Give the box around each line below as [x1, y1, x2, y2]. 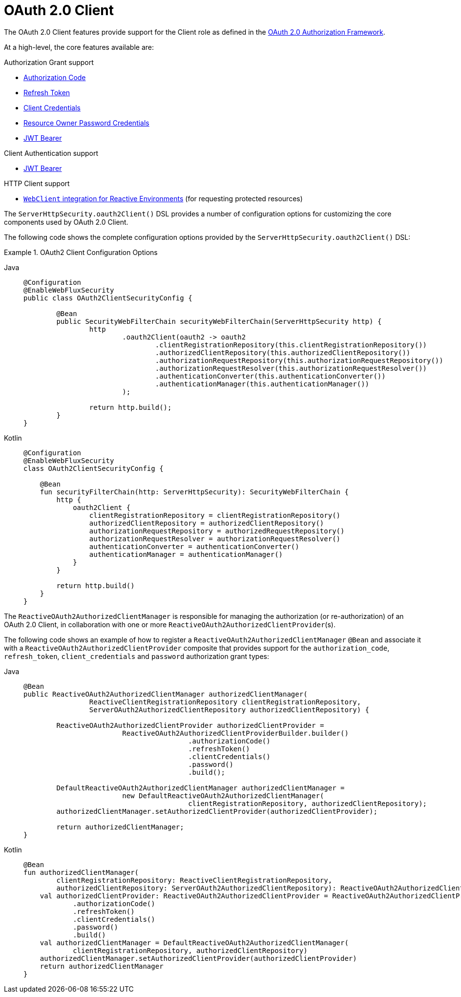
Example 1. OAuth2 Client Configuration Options [4, 248, 158, 256]
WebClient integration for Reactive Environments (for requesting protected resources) [23, 194, 303, 203]
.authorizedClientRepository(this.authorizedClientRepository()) [155, 348, 411, 357]
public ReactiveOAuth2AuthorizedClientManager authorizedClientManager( [23, 690, 308, 698]
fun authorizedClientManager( [23, 868, 139, 876]
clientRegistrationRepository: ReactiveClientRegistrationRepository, [56, 876, 333, 884]
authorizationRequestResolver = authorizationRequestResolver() [89, 534, 341, 543]
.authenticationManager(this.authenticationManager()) [155, 380, 370, 388]
